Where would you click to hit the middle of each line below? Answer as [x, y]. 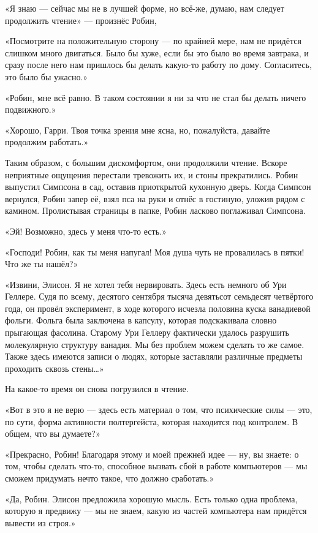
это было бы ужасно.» [47, 76]
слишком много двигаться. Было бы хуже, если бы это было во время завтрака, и [157, 52]
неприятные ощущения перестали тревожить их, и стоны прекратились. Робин [152, 174]
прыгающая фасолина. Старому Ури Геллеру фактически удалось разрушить [147, 332]
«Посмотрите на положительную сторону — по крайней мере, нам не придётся [153, 41]
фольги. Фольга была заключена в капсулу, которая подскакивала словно [141, 320]
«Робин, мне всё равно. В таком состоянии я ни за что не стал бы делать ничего [156, 97]
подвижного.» [31, 109]
